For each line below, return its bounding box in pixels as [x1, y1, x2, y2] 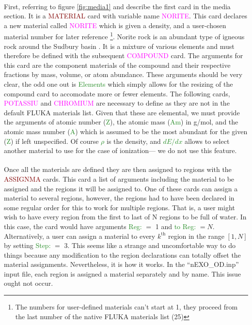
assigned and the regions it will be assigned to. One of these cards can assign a [4, 183, 238, 193]
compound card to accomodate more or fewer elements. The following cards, [4, 88, 230, 98]
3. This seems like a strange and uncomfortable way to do [64, 240, 236, 250]
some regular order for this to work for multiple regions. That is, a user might [4, 202, 235, 212]
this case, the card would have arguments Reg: [4, 221, 142, 231]
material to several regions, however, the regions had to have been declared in [4, 193, 235, 203]
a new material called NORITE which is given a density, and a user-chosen [4, 20, 226, 30]
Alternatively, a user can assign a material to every [4, 231, 156, 241]
